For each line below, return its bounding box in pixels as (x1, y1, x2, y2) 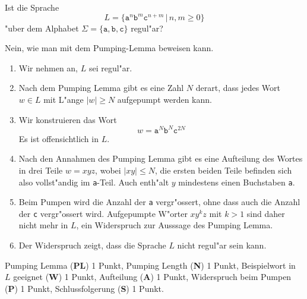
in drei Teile (18, 163, 63, 176)
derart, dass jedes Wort (195, 81, 281, 94)
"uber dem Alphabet (5, 21, 79, 34)
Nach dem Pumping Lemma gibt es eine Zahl (18, 81, 184, 94)
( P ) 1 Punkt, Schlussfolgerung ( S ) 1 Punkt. (5, 282, 164, 294)
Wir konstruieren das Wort (18, 113, 117, 125)
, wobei (95, 163, 121, 176)
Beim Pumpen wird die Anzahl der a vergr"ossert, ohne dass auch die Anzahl (18, 196, 300, 208)
